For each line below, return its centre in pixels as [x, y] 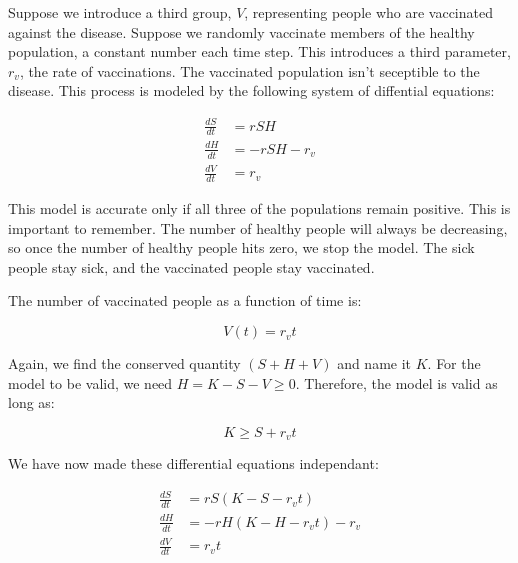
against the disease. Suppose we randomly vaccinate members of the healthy [241, 31]
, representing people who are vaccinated [368, 12]
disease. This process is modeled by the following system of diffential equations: [251, 90]
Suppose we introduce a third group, [120, 12]
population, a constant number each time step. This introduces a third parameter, [259, 51]
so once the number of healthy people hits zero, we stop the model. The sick [241, 247]
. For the [454, 363]
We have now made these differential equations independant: [193, 463]
